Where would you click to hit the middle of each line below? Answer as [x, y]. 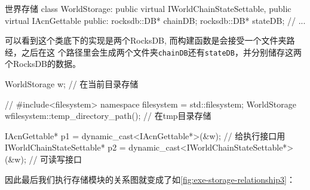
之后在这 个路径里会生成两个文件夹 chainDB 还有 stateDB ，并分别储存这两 [161, 52]
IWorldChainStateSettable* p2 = [65, 147]
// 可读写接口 [56, 159]
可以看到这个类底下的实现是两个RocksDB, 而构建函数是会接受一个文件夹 [146, 40]
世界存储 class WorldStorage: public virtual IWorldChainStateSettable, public [148, 8]
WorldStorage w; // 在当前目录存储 [72, 84]
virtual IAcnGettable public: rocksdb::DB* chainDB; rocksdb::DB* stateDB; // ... [155, 20]
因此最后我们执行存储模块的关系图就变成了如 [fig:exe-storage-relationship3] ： [150, 179]
